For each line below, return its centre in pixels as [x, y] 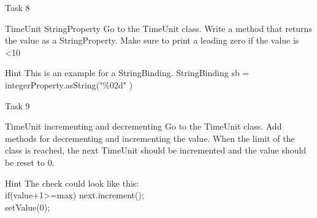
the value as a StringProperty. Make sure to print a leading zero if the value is [152, 40]
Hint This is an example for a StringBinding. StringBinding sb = [127, 73]
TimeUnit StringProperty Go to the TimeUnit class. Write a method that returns [158, 28]
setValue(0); [28, 207]
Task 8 [17, 7]
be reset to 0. [30, 162]
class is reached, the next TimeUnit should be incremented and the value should [156, 150]
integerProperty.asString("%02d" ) [69, 84]
